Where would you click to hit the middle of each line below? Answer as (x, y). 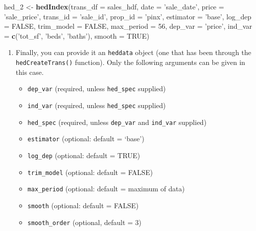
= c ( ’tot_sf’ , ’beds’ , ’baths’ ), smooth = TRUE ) (77, 35)
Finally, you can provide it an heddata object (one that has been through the (133, 52)
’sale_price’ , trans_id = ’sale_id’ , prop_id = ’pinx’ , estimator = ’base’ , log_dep (128, 16)
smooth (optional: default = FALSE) (83, 205)
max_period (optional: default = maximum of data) (106, 189)
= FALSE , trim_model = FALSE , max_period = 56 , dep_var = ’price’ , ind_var (128, 26)
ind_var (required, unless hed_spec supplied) (97, 105)
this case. (30, 72)
